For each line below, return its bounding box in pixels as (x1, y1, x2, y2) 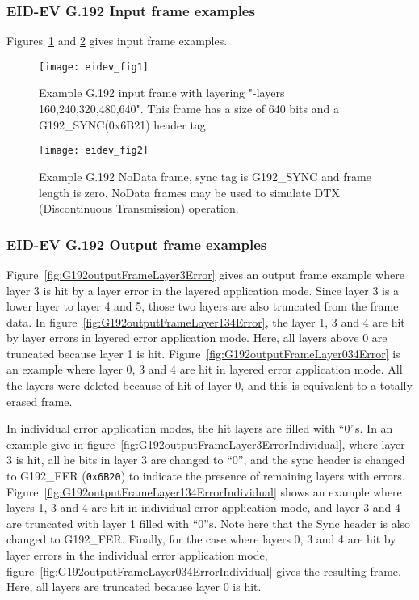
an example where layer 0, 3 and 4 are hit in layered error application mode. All (6, 361, 403, 378)
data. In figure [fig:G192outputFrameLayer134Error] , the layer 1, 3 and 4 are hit (6, 313, 405, 330)
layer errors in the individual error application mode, (6, 547, 268, 564)
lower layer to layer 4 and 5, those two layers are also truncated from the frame (6, 298, 399, 315)
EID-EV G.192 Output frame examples (6, 234, 267, 254)
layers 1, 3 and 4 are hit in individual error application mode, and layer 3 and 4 (6, 499, 401, 516)
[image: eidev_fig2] (39, 145, 149, 157)
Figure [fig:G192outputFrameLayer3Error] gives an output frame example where (6, 265, 404, 282)
